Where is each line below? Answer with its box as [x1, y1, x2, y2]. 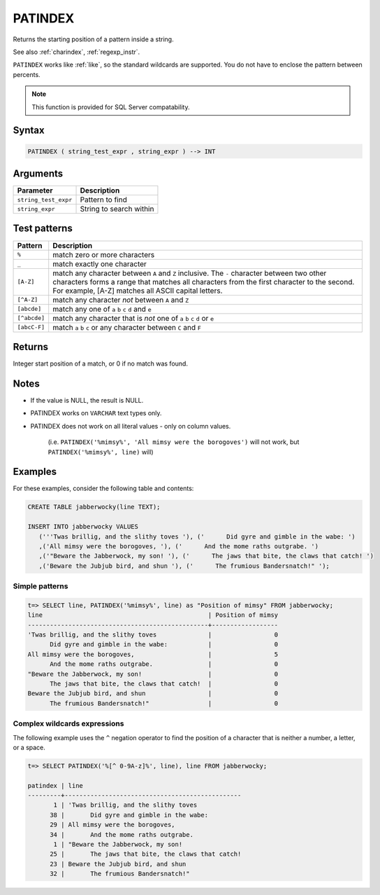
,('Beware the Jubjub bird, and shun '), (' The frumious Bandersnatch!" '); [38, 562, 330, 570]
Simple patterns [13, 581, 68, 591]
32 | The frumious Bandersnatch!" [50, 870, 190, 878]
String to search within [80, 204, 154, 214]
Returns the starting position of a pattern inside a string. [13, 35, 174, 43]
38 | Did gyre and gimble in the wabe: [50, 811, 209, 819]
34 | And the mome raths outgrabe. [50, 831, 193, 838]
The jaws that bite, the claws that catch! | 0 [50, 680, 279, 688]
